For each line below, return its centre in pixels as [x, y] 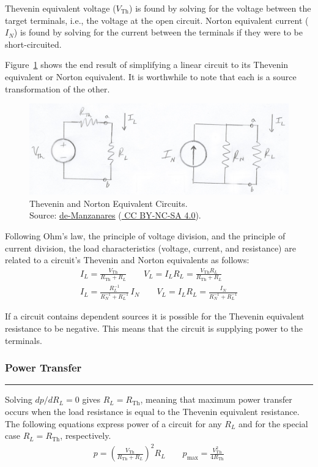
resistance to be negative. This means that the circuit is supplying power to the [154, 328]
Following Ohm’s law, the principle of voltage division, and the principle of [145, 236]
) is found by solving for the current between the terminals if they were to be [158, 32]
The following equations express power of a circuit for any [113, 423]
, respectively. [86, 435]
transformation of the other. [57, 88]
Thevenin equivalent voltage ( [61, 8]
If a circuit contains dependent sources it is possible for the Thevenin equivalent [155, 316]
